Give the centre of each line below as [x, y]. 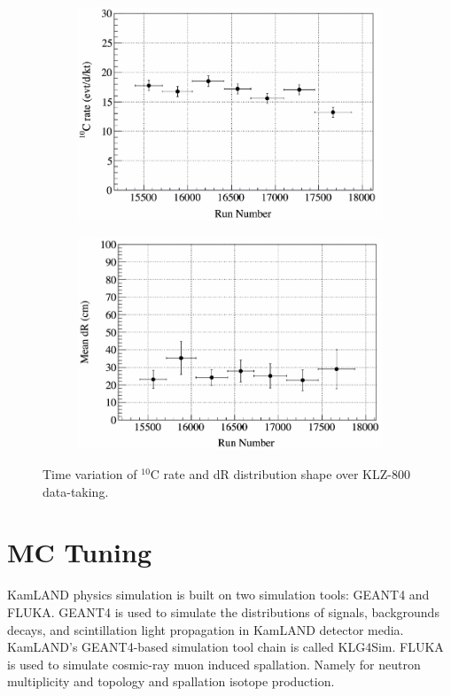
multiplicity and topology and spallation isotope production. [171, 681]
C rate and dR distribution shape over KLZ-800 [280, 474]
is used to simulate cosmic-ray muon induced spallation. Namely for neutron [214, 664]
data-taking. [76, 491]
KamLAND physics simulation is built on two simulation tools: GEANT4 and [218, 595]
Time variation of [90, 474]
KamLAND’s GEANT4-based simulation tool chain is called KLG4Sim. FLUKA [225, 647]
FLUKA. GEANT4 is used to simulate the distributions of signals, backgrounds [223, 611]
